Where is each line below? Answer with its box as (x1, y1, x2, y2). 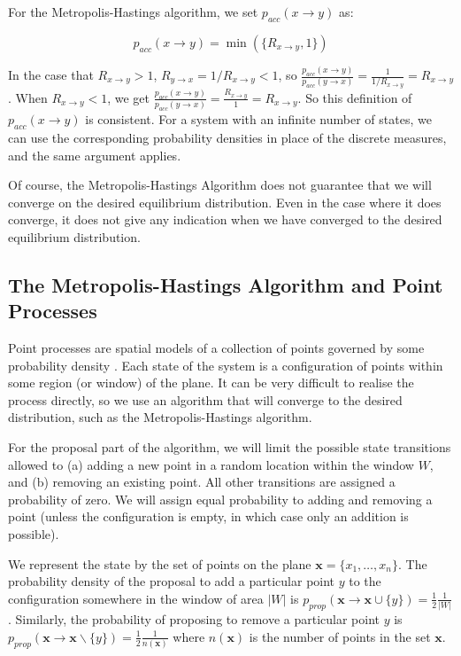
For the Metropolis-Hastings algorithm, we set (8, 3, 258, 20)
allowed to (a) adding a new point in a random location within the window (8, 455, 414, 473)
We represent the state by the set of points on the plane (8, 554, 311, 573)
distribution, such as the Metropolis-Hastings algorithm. (8, 408, 312, 426)
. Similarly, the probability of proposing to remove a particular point (8, 610, 380, 629)
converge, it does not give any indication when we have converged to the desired (8, 210, 442, 229)
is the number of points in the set (249, 627, 431, 645)
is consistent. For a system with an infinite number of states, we (85, 110, 432, 129)
